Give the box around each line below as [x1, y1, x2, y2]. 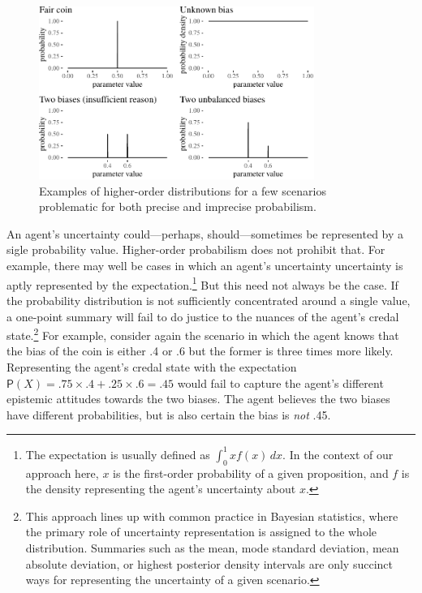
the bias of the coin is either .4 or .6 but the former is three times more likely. [6, 342, 394, 359]
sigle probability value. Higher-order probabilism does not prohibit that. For [6, 241, 385, 258]
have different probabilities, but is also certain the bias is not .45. [6, 406, 331, 423]
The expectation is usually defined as [25, 445, 210, 462]
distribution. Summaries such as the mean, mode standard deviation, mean [25, 539, 399, 556]
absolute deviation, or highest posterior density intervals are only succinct [25, 555, 393, 572]
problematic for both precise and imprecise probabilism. [39, 198, 316, 215]
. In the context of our [282, 445, 394, 462]
